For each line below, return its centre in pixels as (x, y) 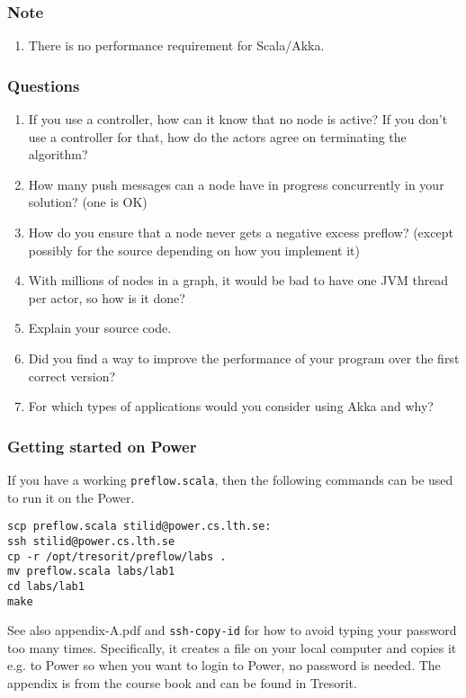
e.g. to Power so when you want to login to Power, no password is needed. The (224, 665)
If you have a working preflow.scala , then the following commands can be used (230, 479)
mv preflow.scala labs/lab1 (91, 572)
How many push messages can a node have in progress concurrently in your (236, 184)
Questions (44, 85)
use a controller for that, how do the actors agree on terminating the (217, 136)
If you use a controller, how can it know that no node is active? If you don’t (238, 119)
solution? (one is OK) (88, 202)
